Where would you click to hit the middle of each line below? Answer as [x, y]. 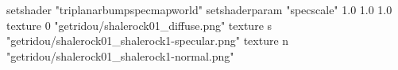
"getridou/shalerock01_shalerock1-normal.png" [120, 55]
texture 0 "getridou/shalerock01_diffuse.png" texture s [139, 25]
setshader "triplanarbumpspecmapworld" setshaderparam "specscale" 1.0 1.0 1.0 [199, 9]
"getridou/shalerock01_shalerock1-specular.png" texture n [148, 41]
